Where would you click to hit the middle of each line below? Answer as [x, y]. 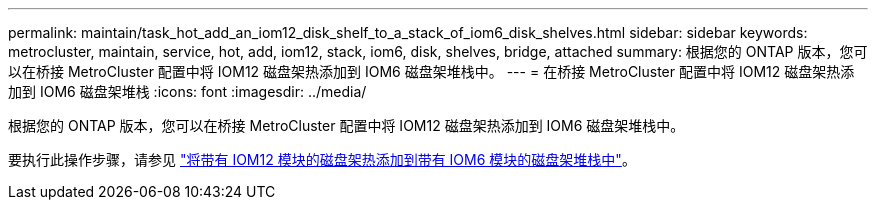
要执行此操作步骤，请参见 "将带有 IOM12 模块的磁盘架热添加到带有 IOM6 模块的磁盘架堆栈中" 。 [322, 159]
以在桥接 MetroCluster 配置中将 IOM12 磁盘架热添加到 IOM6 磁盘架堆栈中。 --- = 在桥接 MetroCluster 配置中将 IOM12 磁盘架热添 [431, 71]
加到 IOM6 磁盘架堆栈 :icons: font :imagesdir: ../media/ [187, 91]
